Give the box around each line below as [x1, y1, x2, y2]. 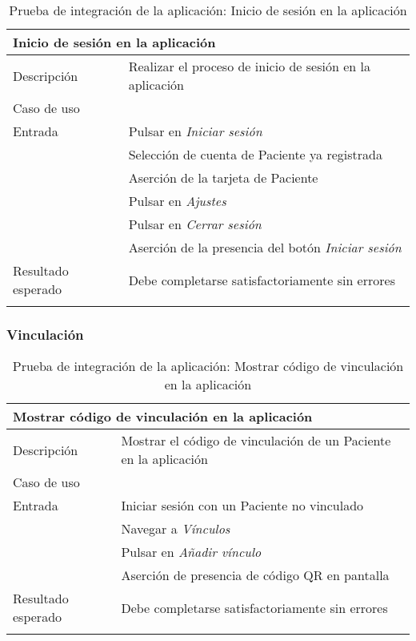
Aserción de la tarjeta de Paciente [128, 168, 318, 187]
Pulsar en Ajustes [128, 191, 226, 210]
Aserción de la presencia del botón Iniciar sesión [128, 238, 402, 256]
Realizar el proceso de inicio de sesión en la [128, 57, 370, 75]
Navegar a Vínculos [121, 519, 230, 538]
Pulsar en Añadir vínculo [121, 542, 262, 562]
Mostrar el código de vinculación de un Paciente [121, 431, 391, 450]
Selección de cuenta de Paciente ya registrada [128, 145, 382, 163]
